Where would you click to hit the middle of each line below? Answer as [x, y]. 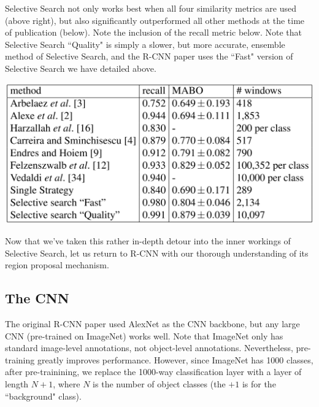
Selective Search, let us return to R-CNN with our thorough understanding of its [157, 253]
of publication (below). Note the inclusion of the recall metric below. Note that [153, 32]
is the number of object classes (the [159, 383]
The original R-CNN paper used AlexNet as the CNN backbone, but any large [152, 324]
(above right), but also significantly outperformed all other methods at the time [155, 20]
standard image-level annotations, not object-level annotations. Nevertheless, [149, 348]
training [20, 359]
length [17, 383]
